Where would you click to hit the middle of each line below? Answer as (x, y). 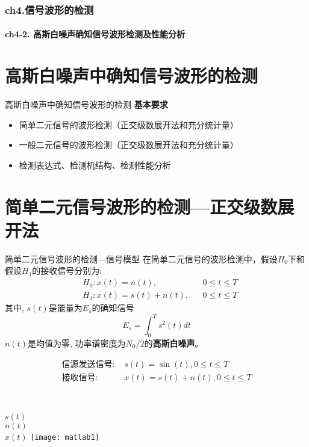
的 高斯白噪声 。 (174, 343)
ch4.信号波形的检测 (49, 9)
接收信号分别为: (71, 270)
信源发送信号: (88, 364)
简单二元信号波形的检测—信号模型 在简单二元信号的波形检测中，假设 (141, 258)
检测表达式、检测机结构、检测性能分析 (95, 165)
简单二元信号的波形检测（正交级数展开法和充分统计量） (129, 124)
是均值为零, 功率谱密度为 (76, 343)
